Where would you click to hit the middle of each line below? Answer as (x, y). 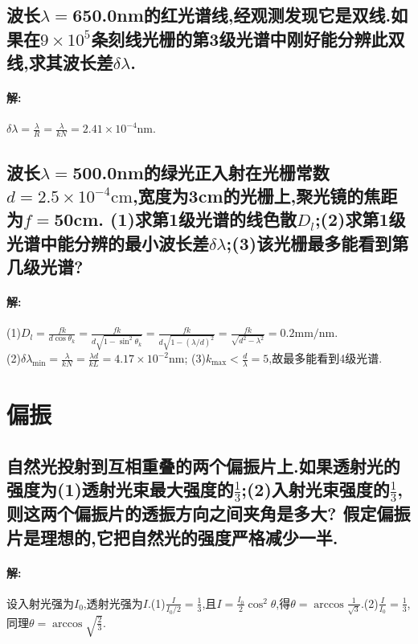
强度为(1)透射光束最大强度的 (120, 489)
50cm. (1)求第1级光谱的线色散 (175, 219)
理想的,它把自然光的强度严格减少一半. (189, 537)
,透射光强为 (113, 603)
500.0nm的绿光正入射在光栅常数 (201, 172)
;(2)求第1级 (360, 219)
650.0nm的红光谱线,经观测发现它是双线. (232, 15)
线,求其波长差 (60, 62)
